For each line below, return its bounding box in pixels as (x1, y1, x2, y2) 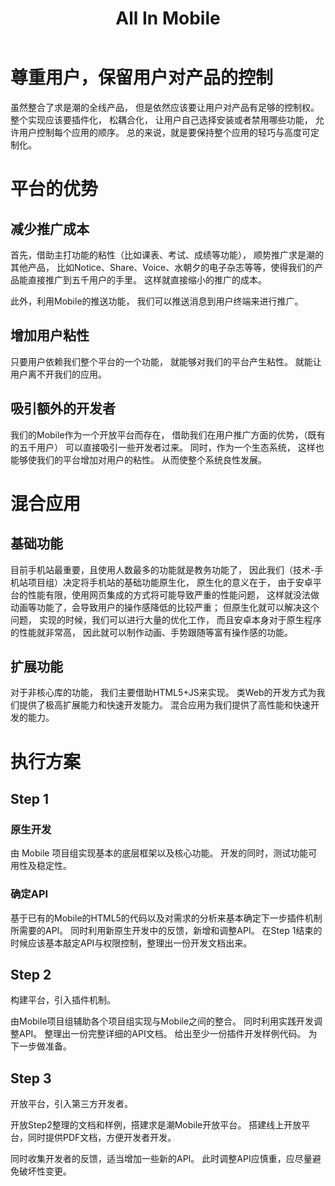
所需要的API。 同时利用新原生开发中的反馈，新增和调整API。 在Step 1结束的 (10, 924, 323, 936)
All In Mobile (115, 7, 221, 30)
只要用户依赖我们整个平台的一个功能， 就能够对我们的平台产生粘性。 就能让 (10, 355, 322, 367)
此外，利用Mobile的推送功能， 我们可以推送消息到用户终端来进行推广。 (10, 295, 304, 307)
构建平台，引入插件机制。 (10, 994, 116, 1006)
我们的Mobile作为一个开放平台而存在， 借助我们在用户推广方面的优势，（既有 (10, 428, 326, 441)
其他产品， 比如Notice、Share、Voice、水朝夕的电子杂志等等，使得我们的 (10, 261, 315, 273)
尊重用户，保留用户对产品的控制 (10, 67, 274, 89)
